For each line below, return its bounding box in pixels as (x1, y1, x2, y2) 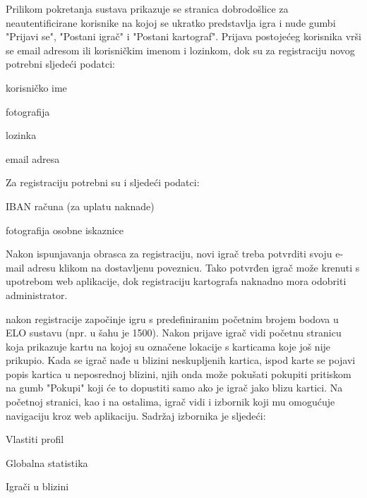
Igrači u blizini (6, 479, 69, 494)
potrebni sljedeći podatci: (6, 56, 115, 71)
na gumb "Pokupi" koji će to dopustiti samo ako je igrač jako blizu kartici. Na (6, 380, 343, 395)
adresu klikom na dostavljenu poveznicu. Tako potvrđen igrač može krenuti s (28, 260, 360, 274)
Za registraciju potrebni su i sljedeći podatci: (6, 175, 200, 190)
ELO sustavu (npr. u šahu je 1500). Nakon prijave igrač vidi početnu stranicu (6, 325, 342, 340)
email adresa (6, 151, 60, 166)
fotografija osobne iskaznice (6, 222, 124, 237)
